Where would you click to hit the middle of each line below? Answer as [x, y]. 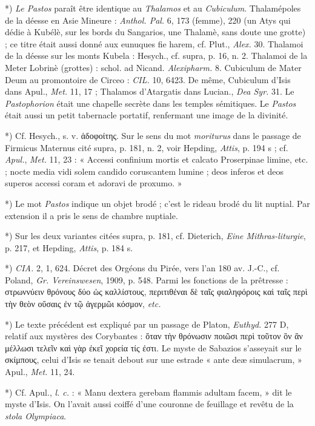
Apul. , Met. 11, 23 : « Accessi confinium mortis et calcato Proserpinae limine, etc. [157, 159]
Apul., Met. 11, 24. [40, 372]
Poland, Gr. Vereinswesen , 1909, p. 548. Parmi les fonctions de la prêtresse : [147, 279]
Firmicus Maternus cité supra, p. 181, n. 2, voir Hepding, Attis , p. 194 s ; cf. [147, 147]
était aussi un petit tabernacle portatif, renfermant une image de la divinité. [147, 115]
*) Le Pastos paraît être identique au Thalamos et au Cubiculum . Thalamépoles [153, 8]
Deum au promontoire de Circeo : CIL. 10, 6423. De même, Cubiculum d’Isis [148, 79]
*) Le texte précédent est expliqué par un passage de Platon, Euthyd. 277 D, [147, 324]
